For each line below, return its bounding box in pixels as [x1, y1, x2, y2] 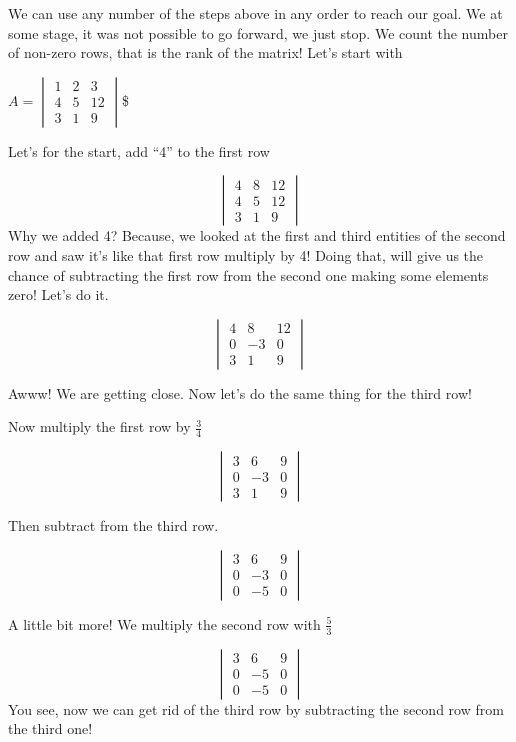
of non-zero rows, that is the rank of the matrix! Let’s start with [8, 42, 403, 63]
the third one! [8, 718, 93, 739]
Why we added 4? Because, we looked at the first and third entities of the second [8, 225, 506, 246]
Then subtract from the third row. [8, 515, 219, 536]
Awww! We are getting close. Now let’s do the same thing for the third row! [8, 382, 472, 403]
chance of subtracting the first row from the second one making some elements [8, 264, 489, 285]
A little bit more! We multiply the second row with [8, 613, 321, 634]
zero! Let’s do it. [8, 284, 109, 305]
